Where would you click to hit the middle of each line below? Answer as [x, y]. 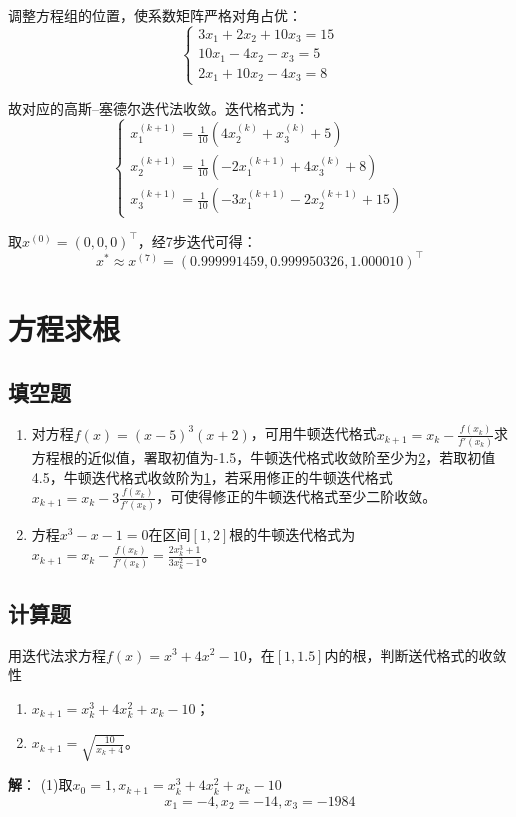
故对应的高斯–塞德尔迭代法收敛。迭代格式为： [158, 107]
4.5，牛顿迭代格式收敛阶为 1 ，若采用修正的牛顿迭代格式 [212, 476]
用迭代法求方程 [57, 654]
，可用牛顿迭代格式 [313, 433]
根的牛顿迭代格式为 [292, 533]
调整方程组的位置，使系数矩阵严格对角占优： [155, 15]
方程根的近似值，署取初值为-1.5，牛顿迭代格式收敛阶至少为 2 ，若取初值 [263, 457]
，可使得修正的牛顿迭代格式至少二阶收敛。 [296, 496]
